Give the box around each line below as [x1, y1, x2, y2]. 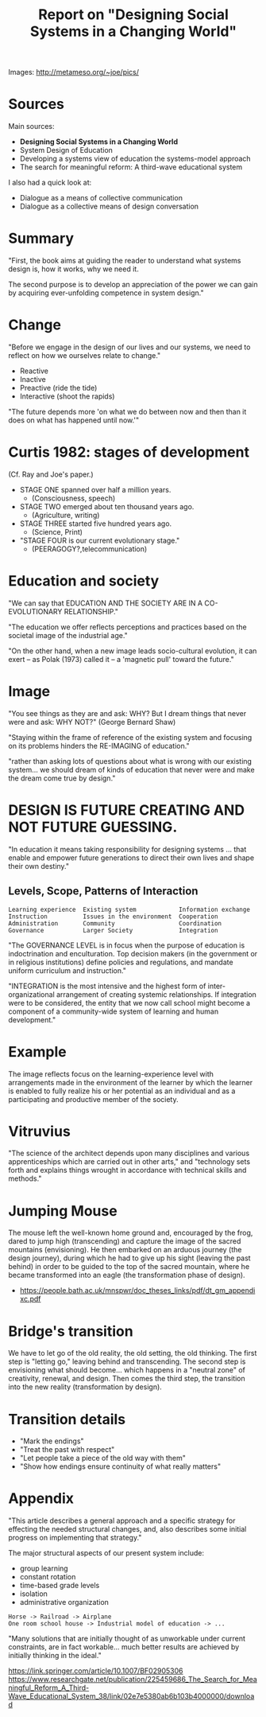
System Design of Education [19, 146, 114, 155]
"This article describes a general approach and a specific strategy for [8, 1516, 236, 1525]
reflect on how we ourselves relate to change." [8, 351, 161, 360]
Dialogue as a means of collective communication [19, 193, 183, 203]
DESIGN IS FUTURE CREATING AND [8, 801, 245, 819]
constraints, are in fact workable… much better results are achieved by [8, 1642, 240, 1652]
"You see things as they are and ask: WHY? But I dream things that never [8, 708, 247, 718]
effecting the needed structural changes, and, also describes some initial [8, 1524, 247, 1534]
